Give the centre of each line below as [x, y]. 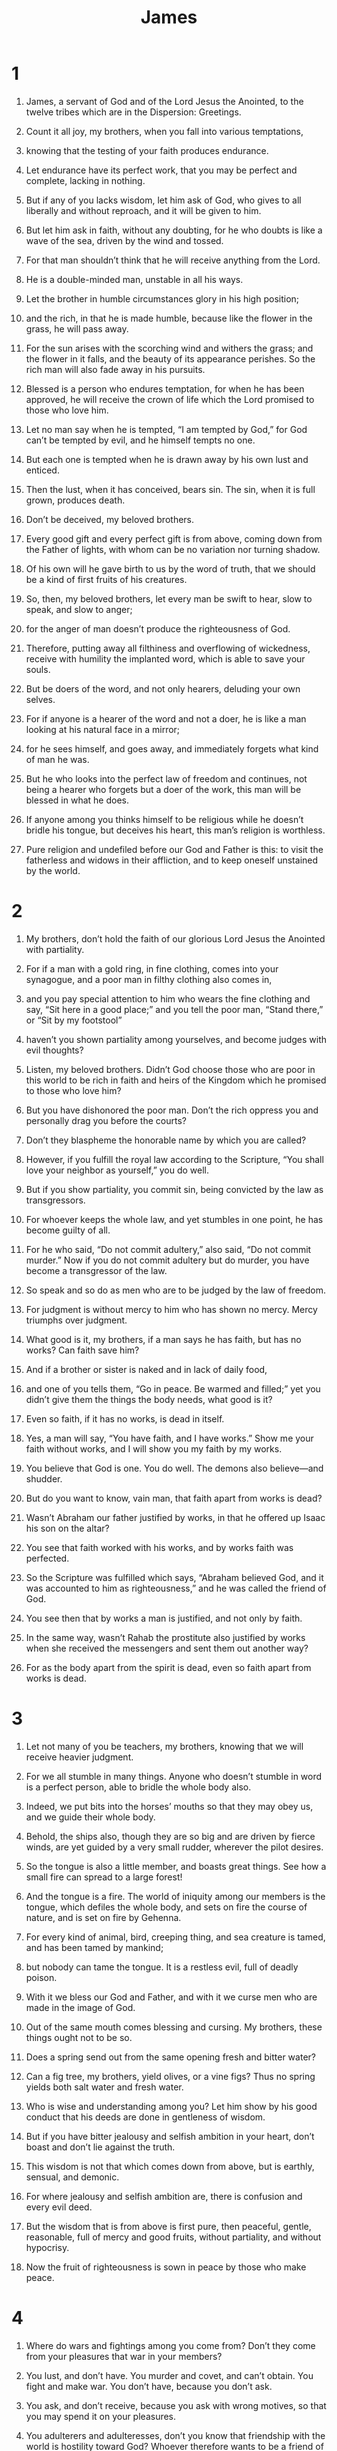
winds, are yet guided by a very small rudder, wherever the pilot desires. [174, 1847]
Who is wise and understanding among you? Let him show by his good [171, 2106]
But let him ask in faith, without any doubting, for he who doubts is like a [174, 230]
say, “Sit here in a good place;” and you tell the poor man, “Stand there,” [174, 1009]
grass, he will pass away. [77, 328]
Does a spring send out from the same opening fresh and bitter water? [170, 2057]
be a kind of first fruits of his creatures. [106, 579]
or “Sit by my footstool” [74, 1020]
